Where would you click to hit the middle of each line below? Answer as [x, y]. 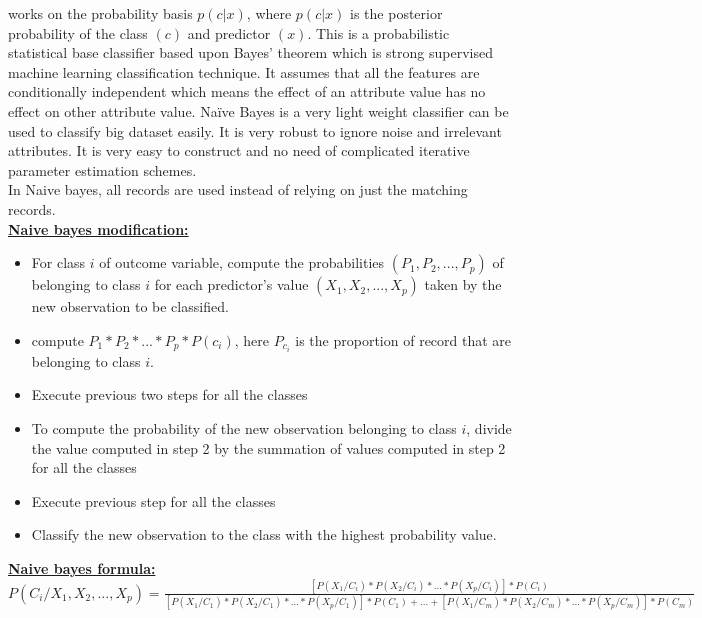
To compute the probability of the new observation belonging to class [244, 428]
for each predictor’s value [231, 284]
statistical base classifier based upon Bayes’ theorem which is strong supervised [250, 52]
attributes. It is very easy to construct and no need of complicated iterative [239, 150]
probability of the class [78, 32]
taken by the [463, 284]
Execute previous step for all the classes [153, 500]
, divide [489, 428]
